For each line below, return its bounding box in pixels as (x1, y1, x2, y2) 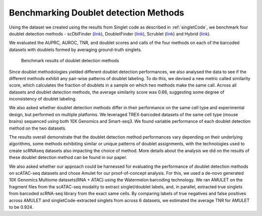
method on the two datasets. (9, 125, 66, 131)
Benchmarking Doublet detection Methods (9, 7, 184, 18)
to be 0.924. (9, 204, 33, 210)
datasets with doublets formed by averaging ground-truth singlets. (9, 47, 142, 52)
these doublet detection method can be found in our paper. (9, 154, 127, 160)
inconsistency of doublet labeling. (9, 96, 77, 102)
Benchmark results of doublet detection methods (21, 58, 119, 64)
